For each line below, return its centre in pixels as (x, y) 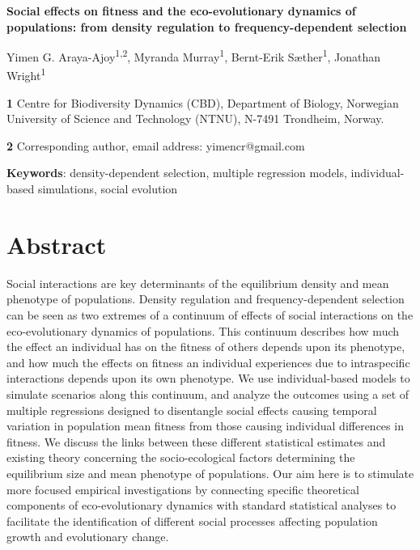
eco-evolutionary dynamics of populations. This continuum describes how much (203, 330)
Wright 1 (26, 74)
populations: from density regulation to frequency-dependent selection (207, 26)
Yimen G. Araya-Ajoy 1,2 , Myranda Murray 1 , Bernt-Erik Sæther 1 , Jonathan (194, 55)
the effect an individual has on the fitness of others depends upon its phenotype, (206, 347)
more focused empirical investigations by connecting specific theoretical (183, 489)
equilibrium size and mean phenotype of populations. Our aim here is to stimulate (210, 473)
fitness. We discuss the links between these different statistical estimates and (196, 441)
